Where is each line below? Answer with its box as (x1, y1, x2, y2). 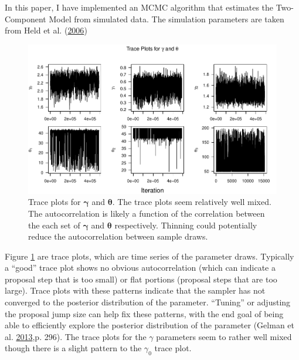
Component (5, 12, 46, 25)
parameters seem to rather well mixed (156, 330, 292, 342)
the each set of (28, 218, 80, 231)
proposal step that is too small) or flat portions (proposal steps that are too (5, 272, 277, 285)
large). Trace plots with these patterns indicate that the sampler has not (5, 284, 266, 297)
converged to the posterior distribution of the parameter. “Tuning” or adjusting (5, 296, 291, 308)
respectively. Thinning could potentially (114, 218, 257, 231)
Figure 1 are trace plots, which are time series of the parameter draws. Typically (5, 250, 294, 262)
